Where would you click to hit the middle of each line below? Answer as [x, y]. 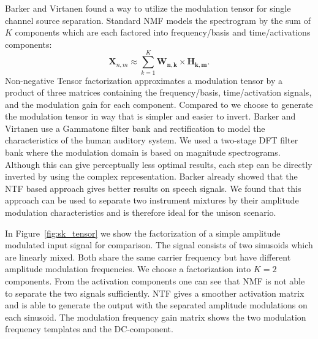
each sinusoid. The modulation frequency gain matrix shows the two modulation [156, 317]
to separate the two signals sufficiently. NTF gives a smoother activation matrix [155, 293]
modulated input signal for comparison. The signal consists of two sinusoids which [159, 245]
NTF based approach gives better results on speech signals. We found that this [153, 188]
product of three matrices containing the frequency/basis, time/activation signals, [158, 92]
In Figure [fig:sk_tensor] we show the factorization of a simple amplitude [143, 233]
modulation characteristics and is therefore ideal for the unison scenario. [141, 212]
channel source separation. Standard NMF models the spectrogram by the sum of [158, 20]
